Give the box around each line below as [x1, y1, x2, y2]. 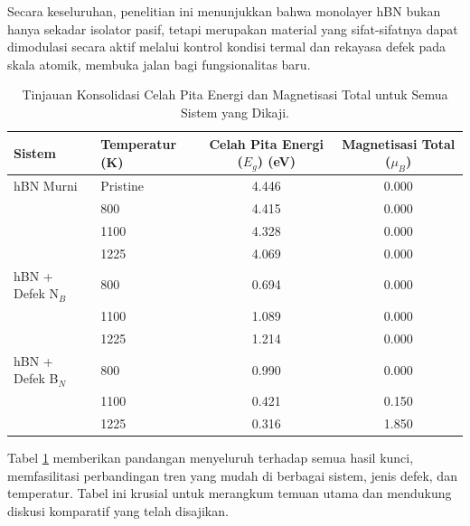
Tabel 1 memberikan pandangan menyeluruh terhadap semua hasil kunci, [7, 448, 414, 467]
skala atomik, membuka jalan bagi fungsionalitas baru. [7, 54, 311, 73]
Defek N [14, 284, 59, 303]
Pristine [100, 176, 145, 195]
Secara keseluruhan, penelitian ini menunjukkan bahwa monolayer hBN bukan [7, 2, 441, 20]
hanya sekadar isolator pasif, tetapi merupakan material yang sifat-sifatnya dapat [7, 19, 458, 38]
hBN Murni [14, 176, 78, 195]
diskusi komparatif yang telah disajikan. [7, 501, 229, 520]
